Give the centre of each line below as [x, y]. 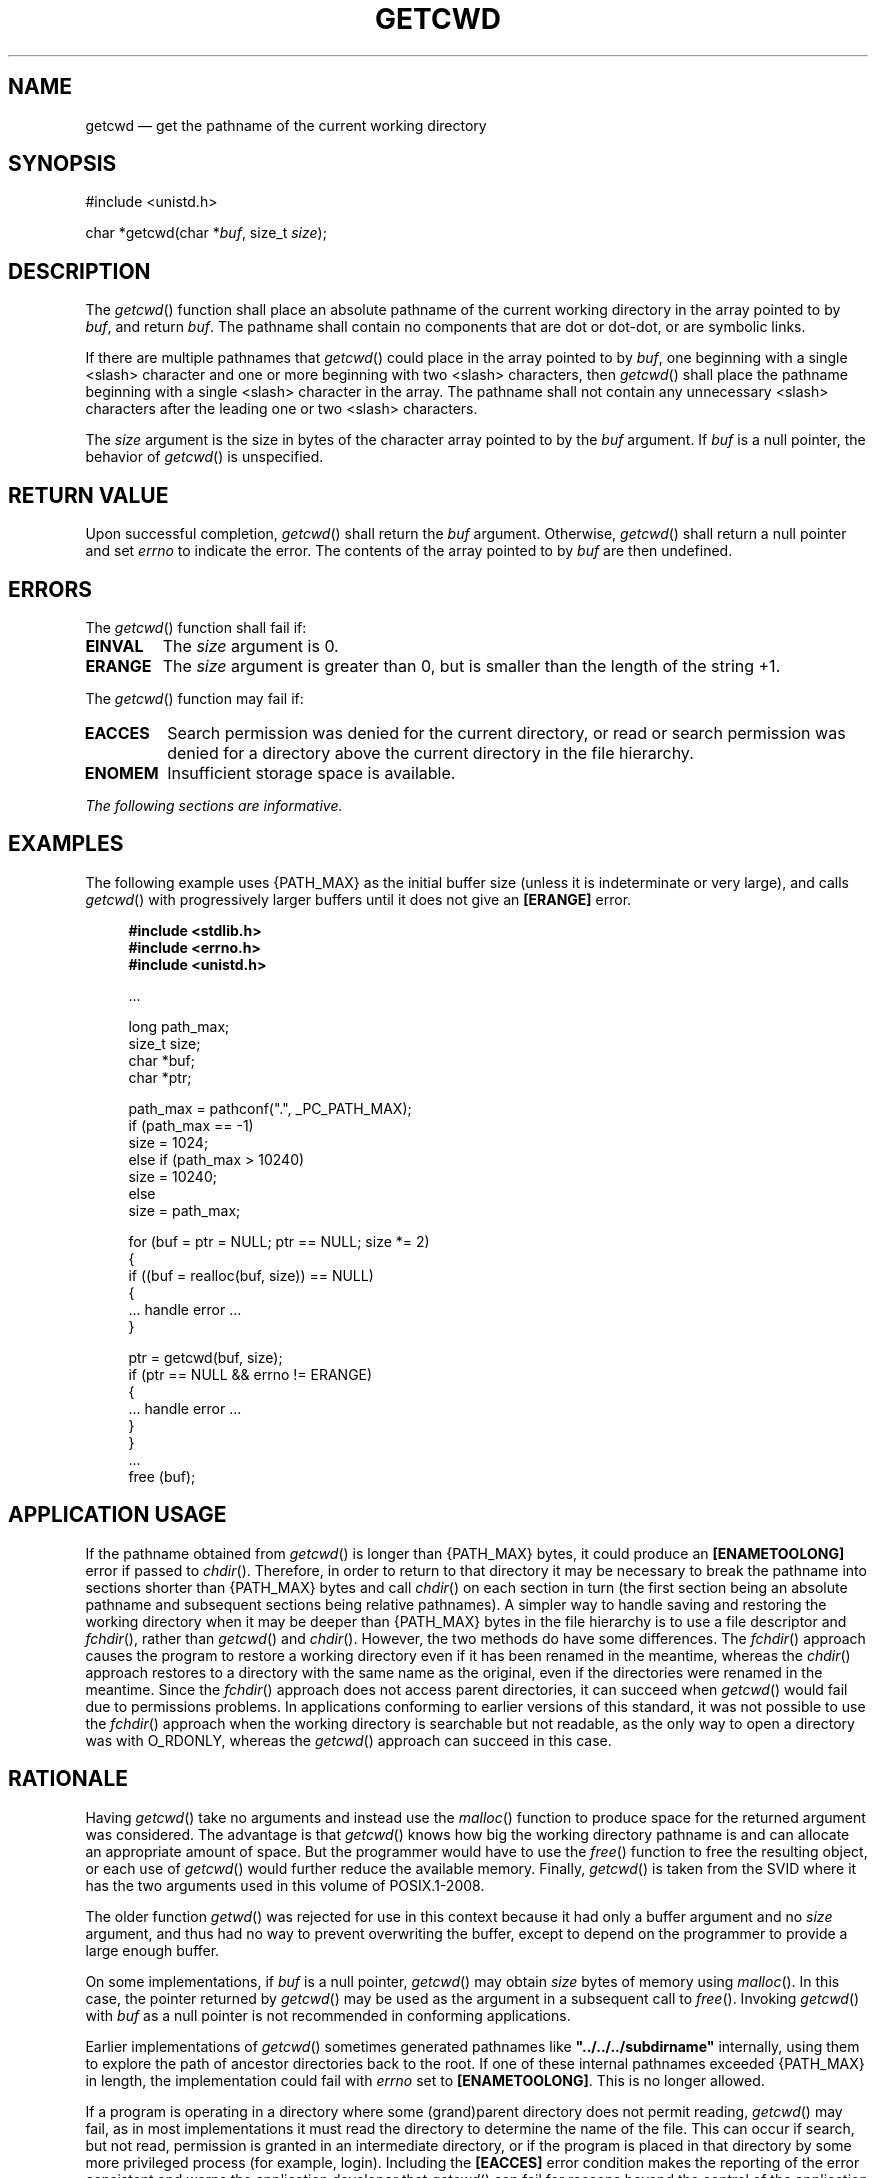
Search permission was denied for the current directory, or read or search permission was [506, 732]
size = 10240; [172, 1176]
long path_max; [179, 1026]
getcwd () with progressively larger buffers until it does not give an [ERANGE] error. [358, 899]
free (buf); [162, 1476]
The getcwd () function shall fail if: [196, 627]
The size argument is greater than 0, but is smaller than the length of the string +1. [471, 665]
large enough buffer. [152, 1950]
